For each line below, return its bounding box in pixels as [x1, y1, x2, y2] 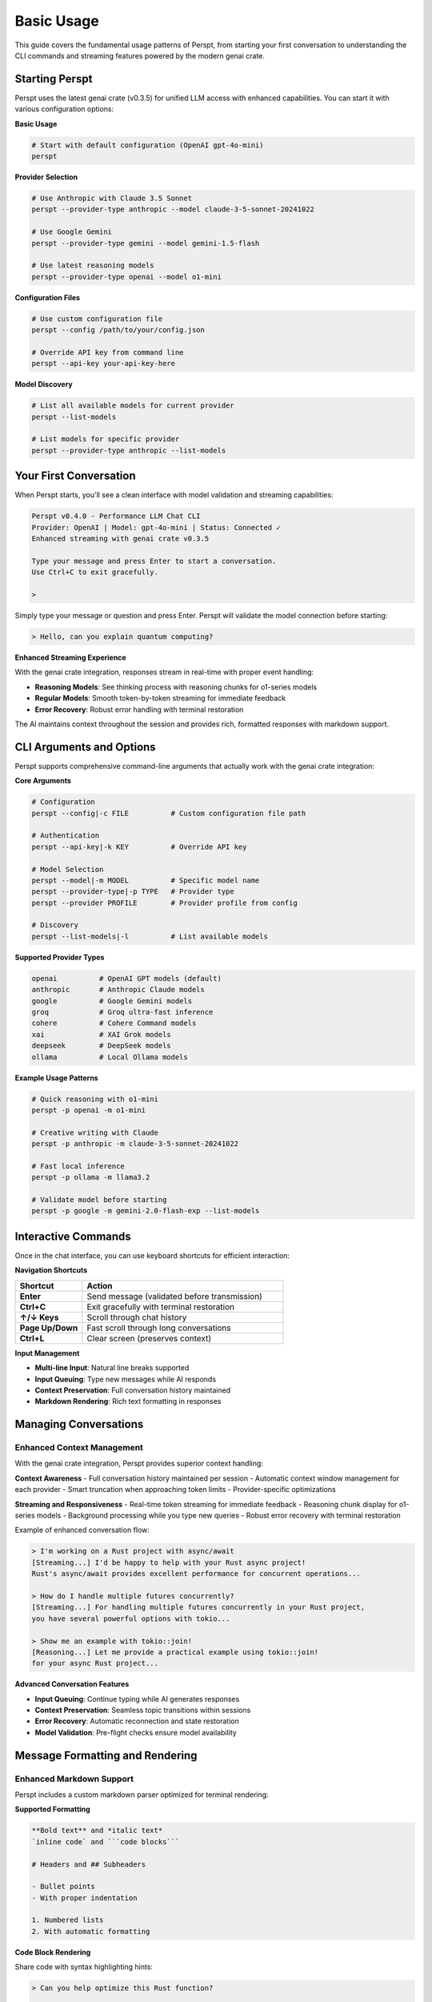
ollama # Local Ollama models [31, 1052, 188, 1061]
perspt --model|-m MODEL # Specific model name [31, 875, 260, 885]
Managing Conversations [14, 1417, 144, 1431]
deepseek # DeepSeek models [31, 1041, 171, 1051]
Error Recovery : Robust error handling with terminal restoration [34, 705, 244, 714]
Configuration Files [14, 292, 80, 302]
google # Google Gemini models [31, 996, 192, 1005]
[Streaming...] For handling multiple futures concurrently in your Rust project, [31, 1602, 366, 1612]
